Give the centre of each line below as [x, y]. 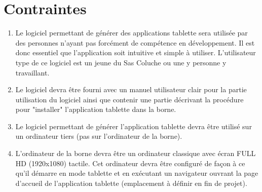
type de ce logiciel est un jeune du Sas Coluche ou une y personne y [121, 62]
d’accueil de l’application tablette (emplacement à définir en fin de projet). [131, 183]
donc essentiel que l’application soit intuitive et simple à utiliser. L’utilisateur [136, 52]
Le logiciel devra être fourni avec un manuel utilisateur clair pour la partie [131, 89]
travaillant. [32, 72]
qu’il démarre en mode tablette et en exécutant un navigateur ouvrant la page [137, 173]
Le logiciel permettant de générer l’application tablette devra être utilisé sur [134, 126]
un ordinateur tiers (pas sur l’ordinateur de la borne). [99, 136]
